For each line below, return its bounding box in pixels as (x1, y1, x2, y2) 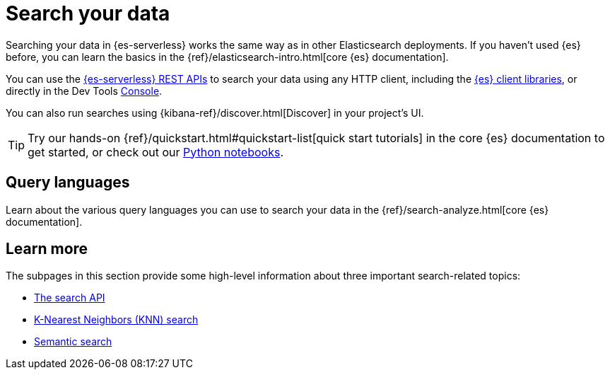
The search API (34, 292, 105, 304)
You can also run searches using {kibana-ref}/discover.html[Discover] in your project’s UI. (6, 106, 424, 119)
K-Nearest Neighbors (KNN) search (34, 313, 199, 326)
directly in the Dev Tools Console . (6, 84, 163, 97)
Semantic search (34, 335, 112, 348)
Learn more (6, 240, 88, 258)
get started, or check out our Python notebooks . (28, 144, 284, 159)
